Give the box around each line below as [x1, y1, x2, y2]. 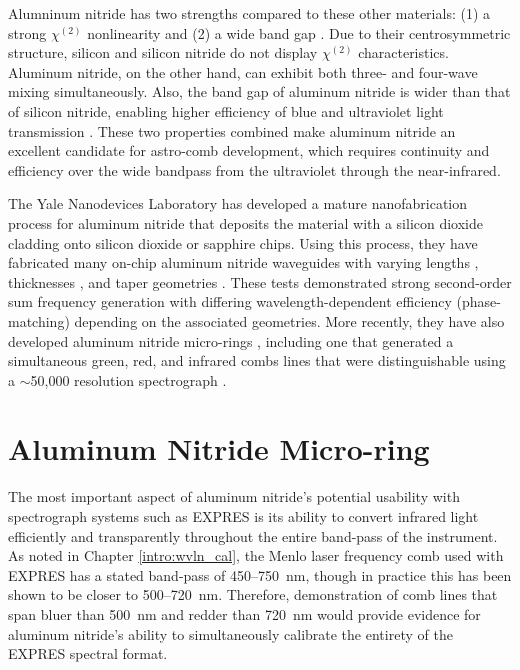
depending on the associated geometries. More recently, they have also [74, 310, 505, 331]
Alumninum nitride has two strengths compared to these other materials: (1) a [8, 3, 491, 23]
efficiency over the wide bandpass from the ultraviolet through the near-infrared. [8, 159, 501, 180]
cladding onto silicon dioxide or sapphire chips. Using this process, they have [8, 232, 478, 253]
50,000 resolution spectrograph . [30, 369, 227, 390]
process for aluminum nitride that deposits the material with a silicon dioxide [8, 212, 484, 233]
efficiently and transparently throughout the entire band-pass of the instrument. [8, 525, 498, 546]
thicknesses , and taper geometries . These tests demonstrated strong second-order [8, 271, 512, 292]
